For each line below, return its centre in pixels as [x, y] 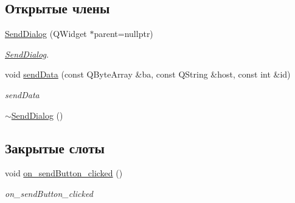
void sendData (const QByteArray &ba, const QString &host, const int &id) [148, 74]
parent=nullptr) [123, 34]
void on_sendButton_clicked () [64, 173]
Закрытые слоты [55, 148]
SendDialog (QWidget [46, 34]
